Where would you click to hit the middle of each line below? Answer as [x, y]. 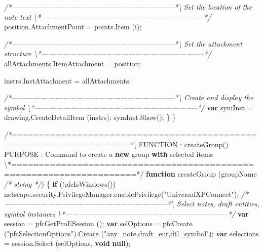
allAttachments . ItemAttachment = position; [73, 63]
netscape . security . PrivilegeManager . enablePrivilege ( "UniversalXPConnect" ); [122, 194]
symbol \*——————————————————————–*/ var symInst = [128, 107]
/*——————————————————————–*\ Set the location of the [128, 7]
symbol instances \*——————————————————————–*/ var [126, 213]
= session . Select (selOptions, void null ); [67, 243]
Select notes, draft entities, [218, 204]
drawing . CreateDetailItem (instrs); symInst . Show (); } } [90, 117]
